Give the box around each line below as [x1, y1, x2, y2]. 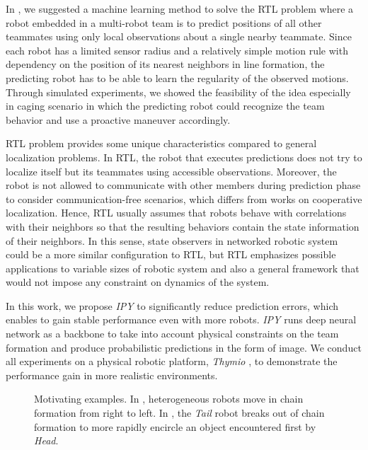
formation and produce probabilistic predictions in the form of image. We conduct [6, 340, 362, 354]
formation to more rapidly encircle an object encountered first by [34, 419, 316, 434]
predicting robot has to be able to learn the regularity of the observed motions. [6, 70, 349, 85]
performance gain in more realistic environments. [6, 367, 218, 382]
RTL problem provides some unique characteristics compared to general [6, 136, 317, 151]
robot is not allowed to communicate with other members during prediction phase [6, 178, 361, 192]
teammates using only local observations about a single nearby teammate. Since [6, 29, 352, 44]
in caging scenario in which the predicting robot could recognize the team [6, 98, 325, 113]
